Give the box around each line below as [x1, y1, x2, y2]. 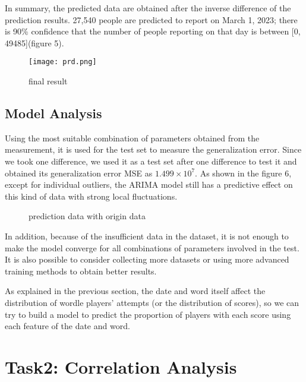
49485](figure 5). [5, 36, 64, 49]
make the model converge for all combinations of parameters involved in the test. [5, 241, 299, 254]
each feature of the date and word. [5, 320, 130, 332]
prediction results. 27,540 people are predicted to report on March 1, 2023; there [5, 13, 298, 26]
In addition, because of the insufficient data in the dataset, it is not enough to [5, 229, 289, 242]
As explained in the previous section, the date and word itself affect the [5, 285, 266, 297]
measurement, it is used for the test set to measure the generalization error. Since [5, 143, 302, 156]
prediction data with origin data [29, 210, 146, 222]
